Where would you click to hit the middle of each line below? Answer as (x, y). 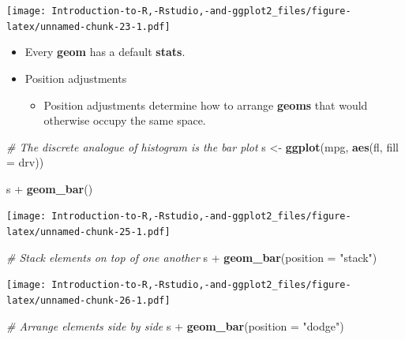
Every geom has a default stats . (105, 52)
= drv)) (25, 162)
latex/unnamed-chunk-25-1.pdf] (88, 232)
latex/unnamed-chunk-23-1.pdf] (88, 26)
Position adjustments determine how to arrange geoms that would (206, 105)
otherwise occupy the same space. (125, 120)
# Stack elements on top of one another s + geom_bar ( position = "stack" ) (192, 257)
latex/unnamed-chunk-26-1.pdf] (88, 301)
